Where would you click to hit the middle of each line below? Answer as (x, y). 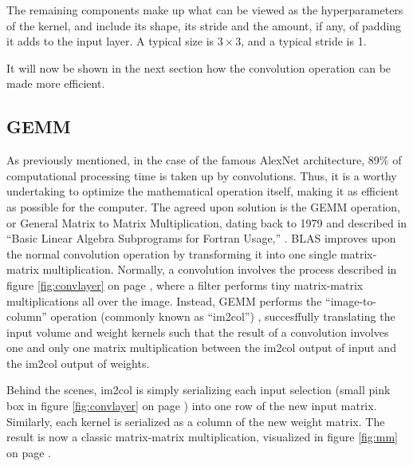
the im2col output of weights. (78, 363)
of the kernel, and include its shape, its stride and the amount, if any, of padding (204, 25)
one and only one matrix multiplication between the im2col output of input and (201, 348)
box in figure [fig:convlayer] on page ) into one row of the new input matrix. (192, 406)
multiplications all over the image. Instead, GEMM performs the (164, 300)
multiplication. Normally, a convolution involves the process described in (220, 269)
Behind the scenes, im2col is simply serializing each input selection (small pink (199, 390)
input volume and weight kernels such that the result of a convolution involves (198, 332)
